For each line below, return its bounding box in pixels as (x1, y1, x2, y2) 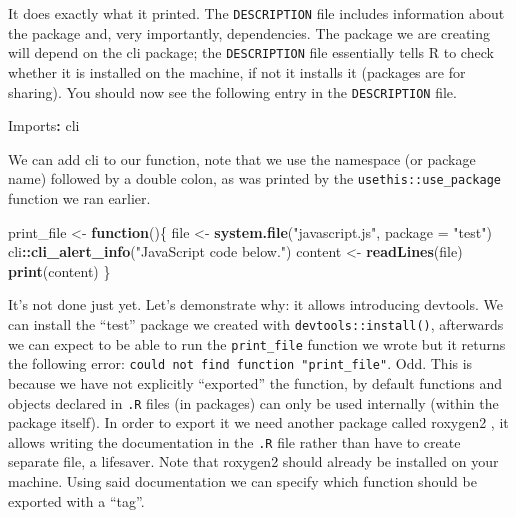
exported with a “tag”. (8, 490, 145, 511)
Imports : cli (8, 115, 80, 136)
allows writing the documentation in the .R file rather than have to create (8, 431, 461, 452)
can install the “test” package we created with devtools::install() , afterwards (8, 313, 504, 334)
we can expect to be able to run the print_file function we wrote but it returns (8, 333, 506, 354)
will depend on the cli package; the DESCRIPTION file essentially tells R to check (8, 42, 494, 63)
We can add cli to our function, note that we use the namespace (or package (8, 148, 476, 169)
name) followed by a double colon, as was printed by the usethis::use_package (8, 168, 501, 189)
